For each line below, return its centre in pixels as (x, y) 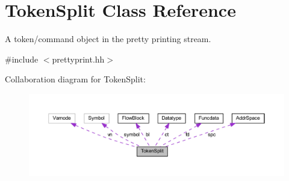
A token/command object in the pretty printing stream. (108, 39)
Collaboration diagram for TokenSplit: (75, 79)
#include (22, 59)
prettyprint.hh (78, 59)
